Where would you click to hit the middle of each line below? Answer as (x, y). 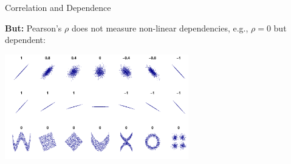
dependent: (25, 40)
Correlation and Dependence (58, 7)
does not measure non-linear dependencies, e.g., (160, 28)
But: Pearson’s (33, 28)
